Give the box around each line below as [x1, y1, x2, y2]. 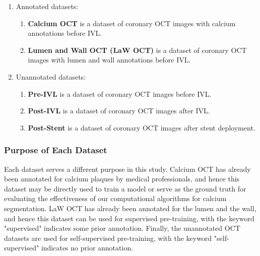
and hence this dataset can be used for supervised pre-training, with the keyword [4, 213, 254, 223]
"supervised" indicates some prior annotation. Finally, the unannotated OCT [4, 223, 240, 233]
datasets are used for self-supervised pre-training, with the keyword [4, 232, 212, 243]
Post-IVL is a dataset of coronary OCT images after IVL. [28, 105, 210, 116]
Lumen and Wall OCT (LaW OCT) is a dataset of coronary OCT [28, 44, 247, 55]
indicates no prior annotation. [41, 242, 134, 253]
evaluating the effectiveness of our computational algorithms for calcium [4, 193, 227, 204]
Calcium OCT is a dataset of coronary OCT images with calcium [28, 18, 236, 28]
